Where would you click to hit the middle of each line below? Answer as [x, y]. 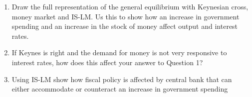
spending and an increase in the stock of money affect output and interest [125, 26]
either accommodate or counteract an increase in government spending [120, 89]
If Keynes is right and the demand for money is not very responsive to [119, 52]
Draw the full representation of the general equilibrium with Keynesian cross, [130, 6]
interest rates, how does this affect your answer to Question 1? [107, 62]
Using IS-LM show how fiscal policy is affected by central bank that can [122, 79]
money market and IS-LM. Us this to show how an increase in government [126, 16]
